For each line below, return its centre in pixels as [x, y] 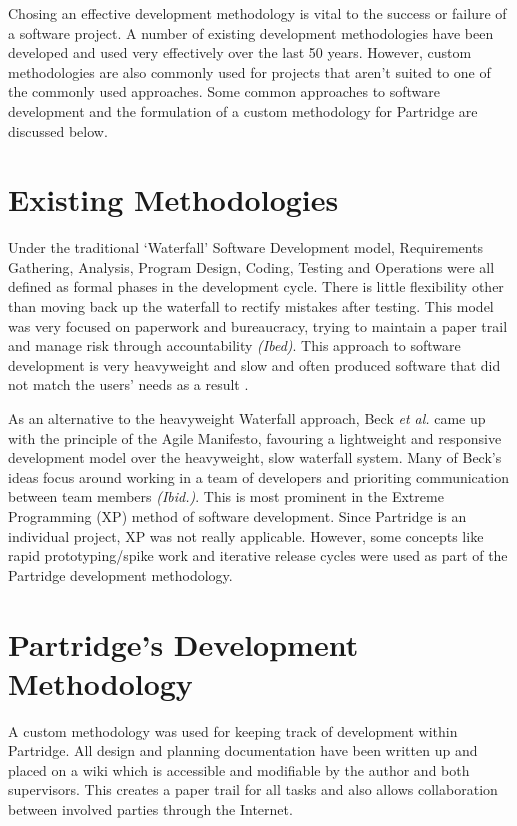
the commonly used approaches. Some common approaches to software [224, 91]
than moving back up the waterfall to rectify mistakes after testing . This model [251, 306]
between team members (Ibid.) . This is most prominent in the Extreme [226, 496]
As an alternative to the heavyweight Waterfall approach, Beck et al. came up [247, 418]
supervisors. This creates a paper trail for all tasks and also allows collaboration [253, 789]
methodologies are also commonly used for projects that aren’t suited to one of [249, 71]
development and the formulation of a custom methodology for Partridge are [243, 110]
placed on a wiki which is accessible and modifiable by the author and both [239, 769]
